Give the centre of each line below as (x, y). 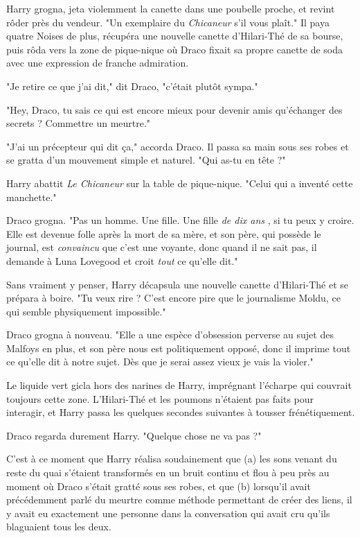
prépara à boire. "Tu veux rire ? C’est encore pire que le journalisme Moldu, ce (173, 298)
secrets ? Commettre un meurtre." (79, 123)
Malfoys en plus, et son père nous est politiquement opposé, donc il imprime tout (179, 348)
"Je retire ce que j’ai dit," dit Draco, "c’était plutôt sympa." (132, 86)
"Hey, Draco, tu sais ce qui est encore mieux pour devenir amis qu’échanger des (174, 109)
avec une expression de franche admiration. (98, 63)
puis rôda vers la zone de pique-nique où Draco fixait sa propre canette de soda (175, 49)
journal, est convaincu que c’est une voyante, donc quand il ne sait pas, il (162, 247)
